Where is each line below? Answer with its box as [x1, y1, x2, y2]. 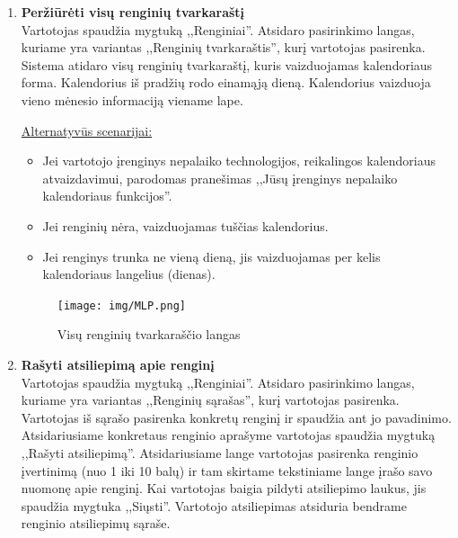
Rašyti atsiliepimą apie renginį [21, 354, 215, 373]
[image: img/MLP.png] [57, 299, 186, 312]
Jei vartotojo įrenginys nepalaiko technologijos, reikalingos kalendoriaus [42, 151, 436, 170]
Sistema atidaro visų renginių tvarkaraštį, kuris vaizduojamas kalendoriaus [21, 55, 433, 74]
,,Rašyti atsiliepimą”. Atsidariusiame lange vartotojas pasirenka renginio [21, 443, 418, 462]
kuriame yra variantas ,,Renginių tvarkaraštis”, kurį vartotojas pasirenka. [21, 38, 426, 57]
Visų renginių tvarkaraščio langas [57, 325, 241, 344]
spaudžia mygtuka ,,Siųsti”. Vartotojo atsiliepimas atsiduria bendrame [21, 496, 407, 515]
